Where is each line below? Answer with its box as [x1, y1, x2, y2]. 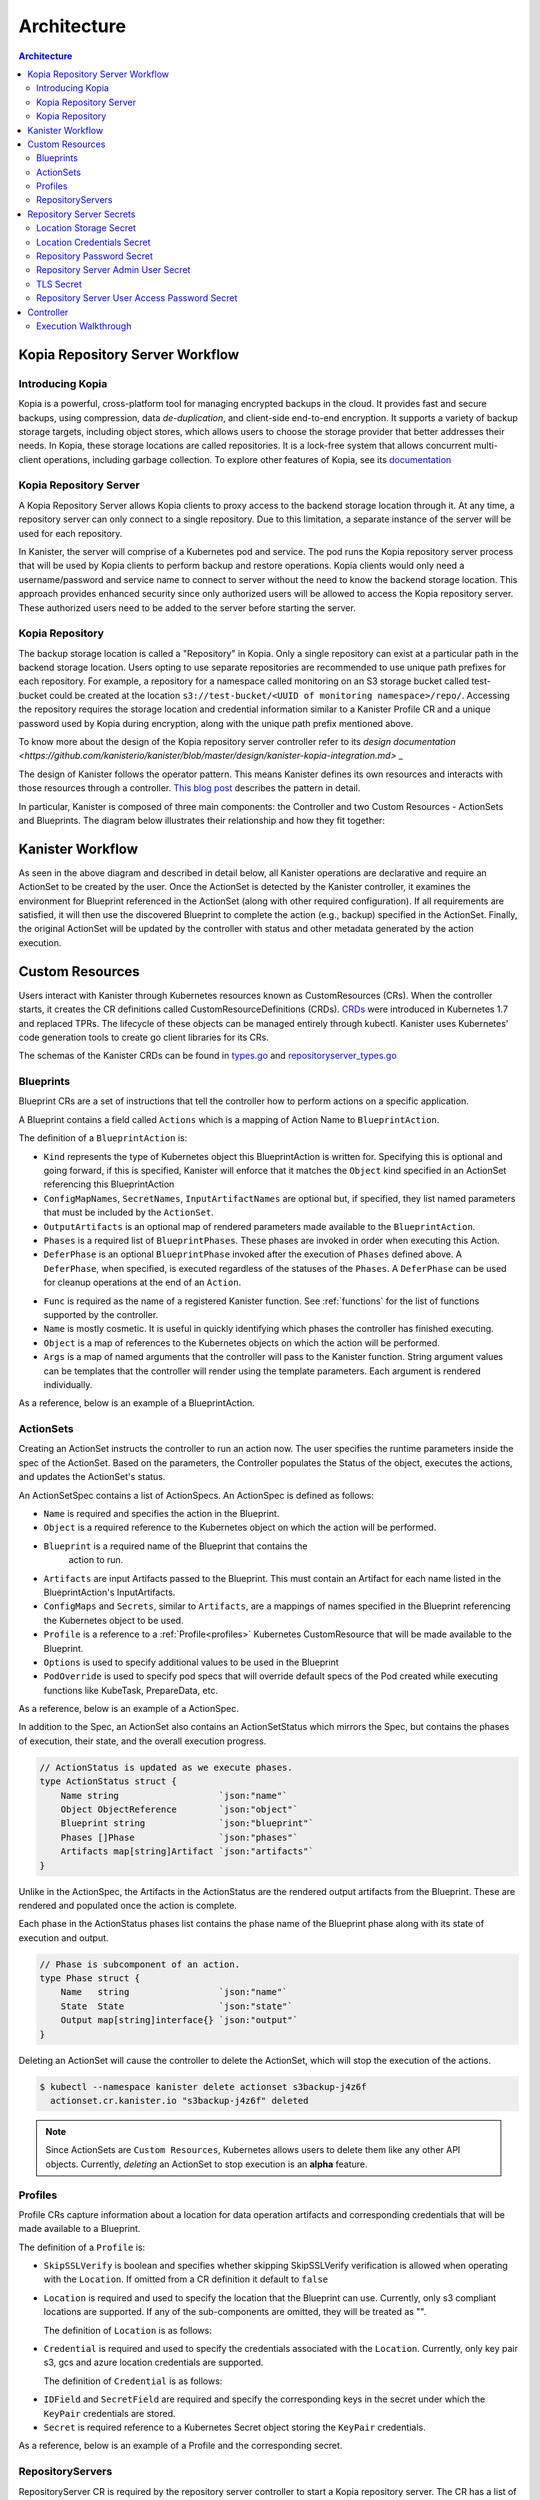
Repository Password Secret [36, 250, 154, 262]
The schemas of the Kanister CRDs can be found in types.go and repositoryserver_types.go [18, 1050, 397, 1062]
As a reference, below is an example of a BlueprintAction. [18, 1397, 255, 1409]
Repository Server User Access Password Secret [36, 292, 238, 304]
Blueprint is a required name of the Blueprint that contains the [43, 1540, 309, 1552]
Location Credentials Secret [36, 236, 151, 248]
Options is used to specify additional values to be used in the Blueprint [43, 1656, 339, 1668]
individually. [43, 1378, 93, 1390]
